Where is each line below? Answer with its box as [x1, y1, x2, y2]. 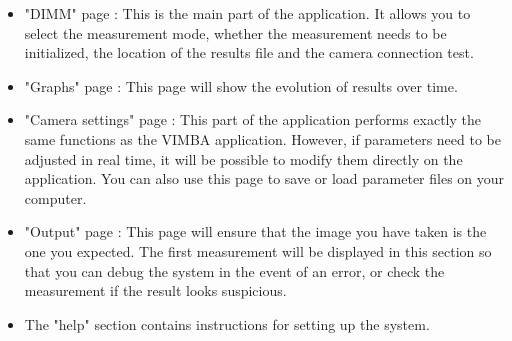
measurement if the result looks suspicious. [24, 280, 287, 301]
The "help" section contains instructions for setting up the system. [24, 313, 430, 334]
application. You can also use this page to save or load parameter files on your [24, 168, 505, 189]
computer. [24, 187, 87, 208]
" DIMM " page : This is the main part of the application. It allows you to [24, 3, 471, 23]
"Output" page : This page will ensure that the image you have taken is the [24, 221, 487, 242]
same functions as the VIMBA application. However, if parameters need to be [24, 128, 501, 149]
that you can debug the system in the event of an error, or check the [24, 260, 445, 281]
